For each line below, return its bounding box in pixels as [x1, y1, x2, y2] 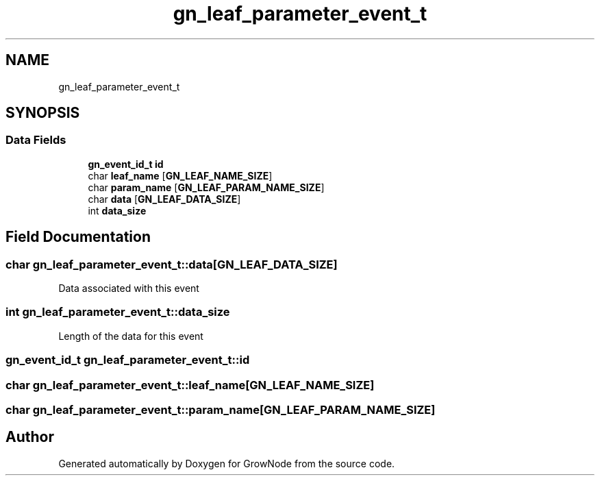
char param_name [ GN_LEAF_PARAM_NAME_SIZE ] [88, 181, 325, 193]
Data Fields [5, 133, 66, 147]
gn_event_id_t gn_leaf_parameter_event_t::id [5, 353, 250, 367]
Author [5, 428, 54, 446]
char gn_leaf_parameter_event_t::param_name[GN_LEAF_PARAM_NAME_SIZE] [5, 402, 436, 417]
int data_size [88, 204, 147, 217]
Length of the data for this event [58, 330, 203, 342]
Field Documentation [5, 228, 151, 246]
